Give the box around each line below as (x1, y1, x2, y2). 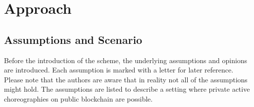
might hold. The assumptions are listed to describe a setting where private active (4, 84, 250, 94)
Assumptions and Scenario (4, 32, 143, 47)
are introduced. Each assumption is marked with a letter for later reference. (4, 65, 234, 75)
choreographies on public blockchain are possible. (4, 93, 153, 104)
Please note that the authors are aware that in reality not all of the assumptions (4, 74, 248, 84)
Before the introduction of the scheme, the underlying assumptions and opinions (4, 55, 248, 65)
